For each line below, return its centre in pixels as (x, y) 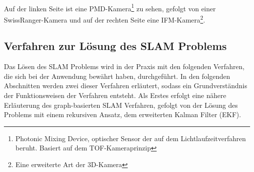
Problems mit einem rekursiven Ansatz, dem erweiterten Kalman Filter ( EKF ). (123, 114)
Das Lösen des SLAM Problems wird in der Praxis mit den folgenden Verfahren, (124, 66)
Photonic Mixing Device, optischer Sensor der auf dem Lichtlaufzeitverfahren (131, 138)
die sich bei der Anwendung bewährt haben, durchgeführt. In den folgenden (117, 76)
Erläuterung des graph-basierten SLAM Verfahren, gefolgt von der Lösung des (121, 105)
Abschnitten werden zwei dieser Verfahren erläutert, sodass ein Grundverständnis (126, 86)
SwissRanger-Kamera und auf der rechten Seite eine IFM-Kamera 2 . (105, 19)
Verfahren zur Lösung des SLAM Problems (116, 46)
